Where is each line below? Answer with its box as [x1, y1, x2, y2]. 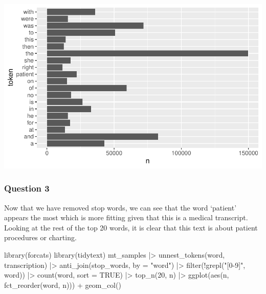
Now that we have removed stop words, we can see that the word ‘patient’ [4, 202, 237, 213]
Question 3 [4, 182, 50, 195]
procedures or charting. [4, 232, 77, 243]
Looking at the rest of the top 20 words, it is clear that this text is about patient [4, 222, 258, 233]
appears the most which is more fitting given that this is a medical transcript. [4, 212, 248, 223]
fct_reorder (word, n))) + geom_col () [4, 279, 121, 290]
